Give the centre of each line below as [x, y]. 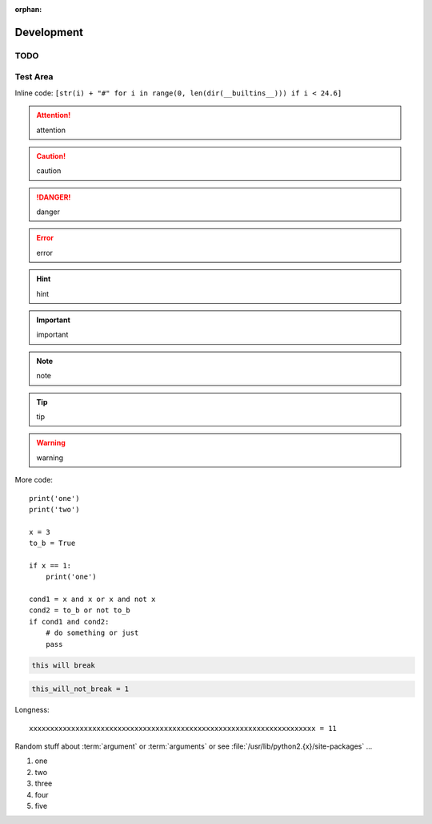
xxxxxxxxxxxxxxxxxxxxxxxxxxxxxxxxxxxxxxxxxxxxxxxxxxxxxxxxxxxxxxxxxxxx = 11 [183, 728]
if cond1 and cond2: [69, 622]
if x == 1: [50, 565]
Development [49, 32]
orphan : [28, 9]
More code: [34, 480]
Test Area [34, 77]
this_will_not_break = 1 [80, 689]
